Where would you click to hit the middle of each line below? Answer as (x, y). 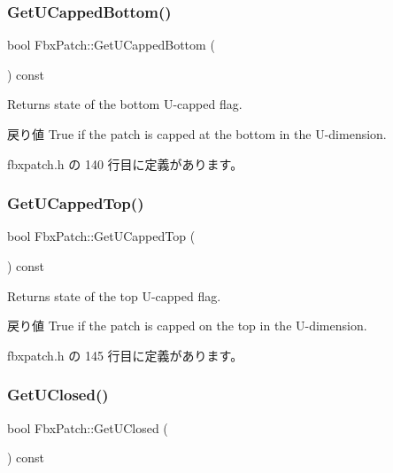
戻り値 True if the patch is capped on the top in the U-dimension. (187, 326)
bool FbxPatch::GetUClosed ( (88, 427)
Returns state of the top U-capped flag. (114, 295)
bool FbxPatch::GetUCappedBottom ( (111, 45)
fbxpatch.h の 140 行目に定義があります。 (125, 163)
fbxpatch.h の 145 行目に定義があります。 (125, 355)
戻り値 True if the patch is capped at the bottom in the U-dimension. (197, 134)
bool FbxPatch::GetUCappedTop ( (101, 236)
